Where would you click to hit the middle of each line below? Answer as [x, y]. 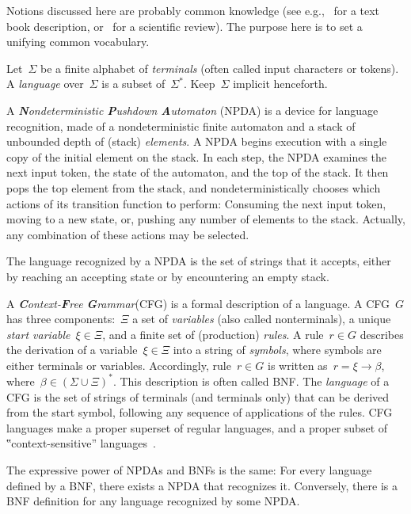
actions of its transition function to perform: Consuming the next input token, [196, 203]
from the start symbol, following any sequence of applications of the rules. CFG [200, 412]
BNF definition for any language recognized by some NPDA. [153, 501]
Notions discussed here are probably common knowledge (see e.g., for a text [193, 10]
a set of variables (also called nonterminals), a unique [262, 319]
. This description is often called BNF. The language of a [251, 381]
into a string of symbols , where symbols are [277, 350]
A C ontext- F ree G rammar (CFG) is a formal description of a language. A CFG [198, 303]
